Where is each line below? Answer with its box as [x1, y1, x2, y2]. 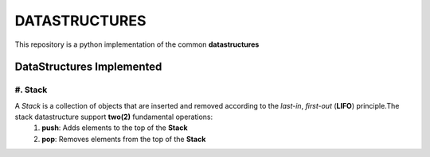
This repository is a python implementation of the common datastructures [14, 40, 260, 49]
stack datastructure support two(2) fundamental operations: [14, 112, 213, 122]
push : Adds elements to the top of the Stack [41, 123, 188, 132]
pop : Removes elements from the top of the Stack [41, 134, 206, 144]
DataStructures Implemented [14, 60, 162, 74]
